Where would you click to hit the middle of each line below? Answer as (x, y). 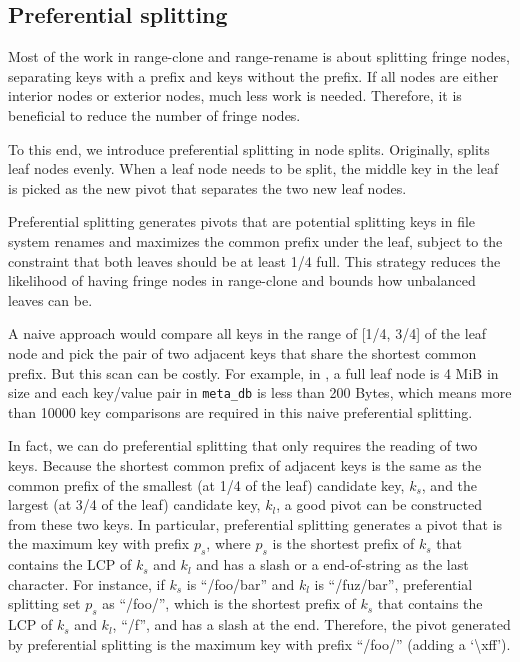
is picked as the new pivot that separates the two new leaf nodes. (207, 187)
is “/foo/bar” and (240, 583)
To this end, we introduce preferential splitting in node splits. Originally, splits (249, 148)
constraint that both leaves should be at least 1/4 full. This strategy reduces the (254, 260)
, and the (449, 484)
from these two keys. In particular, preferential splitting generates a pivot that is (255, 523)
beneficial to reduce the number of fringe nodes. (154, 114)
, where (228, 543)
